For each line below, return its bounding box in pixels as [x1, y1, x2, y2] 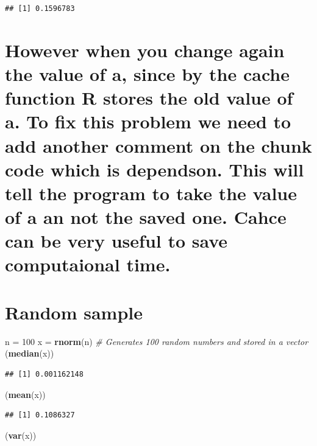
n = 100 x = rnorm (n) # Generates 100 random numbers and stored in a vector [5, 335, 308, 347]
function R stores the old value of [5, 85, 293, 110]
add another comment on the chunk [5, 133, 312, 158]
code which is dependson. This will [5, 156, 304, 181]
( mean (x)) [5, 388, 46, 400]
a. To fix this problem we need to [5, 109, 291, 134]
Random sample [5, 299, 143, 324]
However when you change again [5, 37, 285, 62]
